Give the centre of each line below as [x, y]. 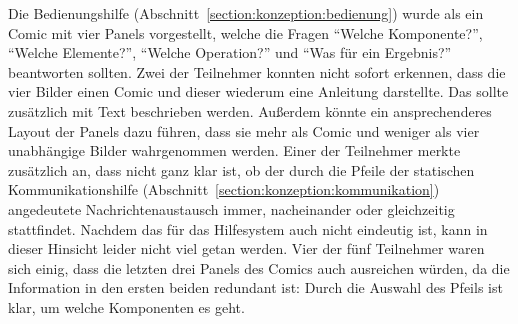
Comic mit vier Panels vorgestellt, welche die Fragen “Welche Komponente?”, [245, 32]
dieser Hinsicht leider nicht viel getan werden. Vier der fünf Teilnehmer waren [246, 248]
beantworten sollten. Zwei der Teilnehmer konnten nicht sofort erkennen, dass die [257, 71]
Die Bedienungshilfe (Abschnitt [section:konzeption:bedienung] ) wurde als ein [246, 13]
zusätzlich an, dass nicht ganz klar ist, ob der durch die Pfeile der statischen [241, 169]
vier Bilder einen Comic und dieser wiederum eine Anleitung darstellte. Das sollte [258, 91]
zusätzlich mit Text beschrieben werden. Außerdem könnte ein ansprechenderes [250, 110]
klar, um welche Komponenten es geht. [126, 306]
